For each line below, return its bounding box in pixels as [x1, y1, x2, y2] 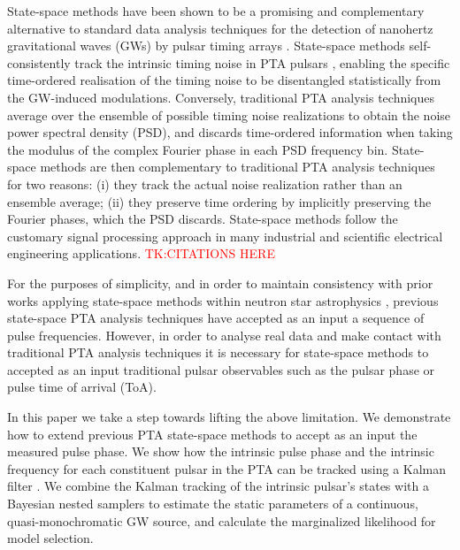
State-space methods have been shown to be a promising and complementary [7, 2, 425, 19]
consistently [7, 53, 71, 72]
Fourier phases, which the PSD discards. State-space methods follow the [7, 210, 398, 228]
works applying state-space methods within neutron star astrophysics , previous [7, 291, 439, 309]
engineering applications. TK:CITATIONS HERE [7, 244, 275, 263]
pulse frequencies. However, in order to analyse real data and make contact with [7, 325, 441, 344]
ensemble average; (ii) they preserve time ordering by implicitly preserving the [7, 192, 432, 210]
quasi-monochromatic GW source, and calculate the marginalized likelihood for [7, 511, 436, 530]
